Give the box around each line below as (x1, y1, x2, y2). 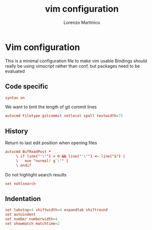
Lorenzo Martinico (63, 19, 100, 25)
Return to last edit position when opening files (5, 140, 97, 146)
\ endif (16, 163, 32, 168)
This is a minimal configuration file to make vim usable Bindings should (5, 57, 147, 64)
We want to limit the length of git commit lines (5, 104, 97, 110)
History (5, 127, 28, 135)
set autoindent (5, 212, 36, 217)
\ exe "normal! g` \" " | (16, 158, 69, 163)
